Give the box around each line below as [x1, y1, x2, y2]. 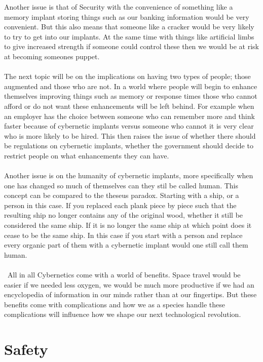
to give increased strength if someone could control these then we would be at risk [4, 41, 259, 52]
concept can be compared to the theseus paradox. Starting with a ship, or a [4, 190, 239, 200]
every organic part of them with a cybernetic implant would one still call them [4, 239, 248, 250]
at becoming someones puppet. [4, 51, 100, 61]
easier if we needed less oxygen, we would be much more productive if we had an [4, 279, 254, 290]
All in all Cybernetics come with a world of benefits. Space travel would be [7, 269, 241, 280]
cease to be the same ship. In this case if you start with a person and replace [4, 229, 243, 240]
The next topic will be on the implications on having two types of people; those [4, 71, 251, 82]
